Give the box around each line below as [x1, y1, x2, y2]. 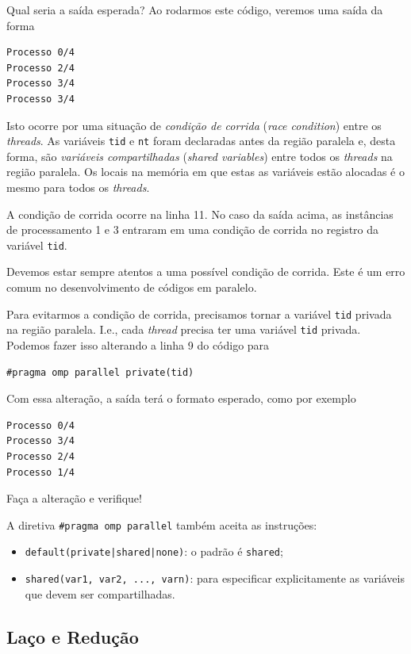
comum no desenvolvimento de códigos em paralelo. [6, 279, 257, 296]
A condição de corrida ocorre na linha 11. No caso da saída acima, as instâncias [6, 205, 394, 222]
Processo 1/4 [6, 466, 75, 478]
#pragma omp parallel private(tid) [6, 366, 194, 378]
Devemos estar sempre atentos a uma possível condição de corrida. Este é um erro [6, 263, 405, 280]
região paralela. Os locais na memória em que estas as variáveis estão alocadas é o [6, 163, 405, 180]
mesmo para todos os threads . [6, 179, 150, 195]
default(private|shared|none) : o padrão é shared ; [25, 543, 283, 560]
